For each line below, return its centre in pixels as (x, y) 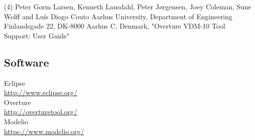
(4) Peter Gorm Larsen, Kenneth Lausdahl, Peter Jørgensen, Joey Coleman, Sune (128, 6)
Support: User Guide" (37, 35)
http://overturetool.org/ (41, 112)
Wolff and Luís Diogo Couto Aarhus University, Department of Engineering (118, 16)
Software (27, 62)
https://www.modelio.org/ (44, 131)
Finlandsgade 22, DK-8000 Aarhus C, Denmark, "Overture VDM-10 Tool (115, 26)
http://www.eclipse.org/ (41, 92)
